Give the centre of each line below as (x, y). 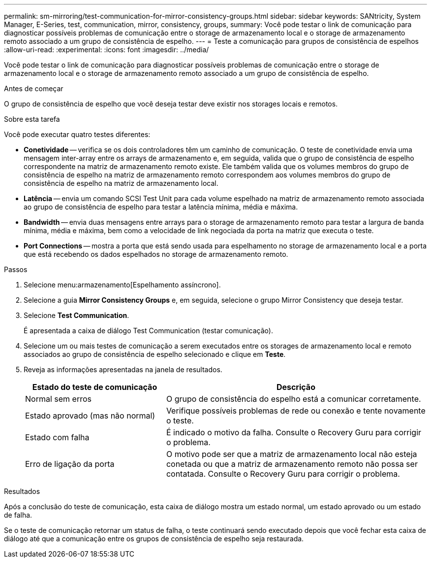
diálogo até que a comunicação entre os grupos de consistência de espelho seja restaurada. (154, 539)
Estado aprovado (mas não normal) (90, 416)
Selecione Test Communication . (77, 315)
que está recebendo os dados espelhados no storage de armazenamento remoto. (156, 254)
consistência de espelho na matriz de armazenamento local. (121, 183)
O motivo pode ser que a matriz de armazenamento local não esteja (292, 454)
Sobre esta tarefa (32, 119)
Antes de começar (34, 88)
